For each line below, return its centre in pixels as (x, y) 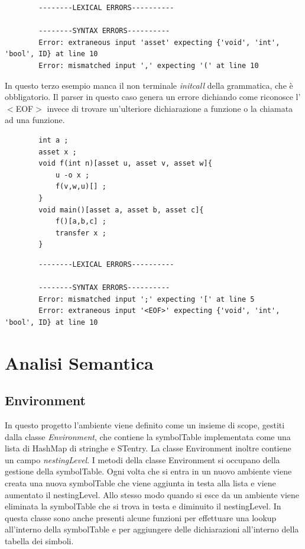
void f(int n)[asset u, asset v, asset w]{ (125, 164)
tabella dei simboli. (39, 540)
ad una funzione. (35, 120)
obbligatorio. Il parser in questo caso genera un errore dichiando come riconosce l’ (153, 97)
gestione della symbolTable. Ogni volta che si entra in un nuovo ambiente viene (148, 471)
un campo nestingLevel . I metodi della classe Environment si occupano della (142, 459)
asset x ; (58, 152)
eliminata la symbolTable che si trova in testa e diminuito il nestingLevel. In (143, 506)
